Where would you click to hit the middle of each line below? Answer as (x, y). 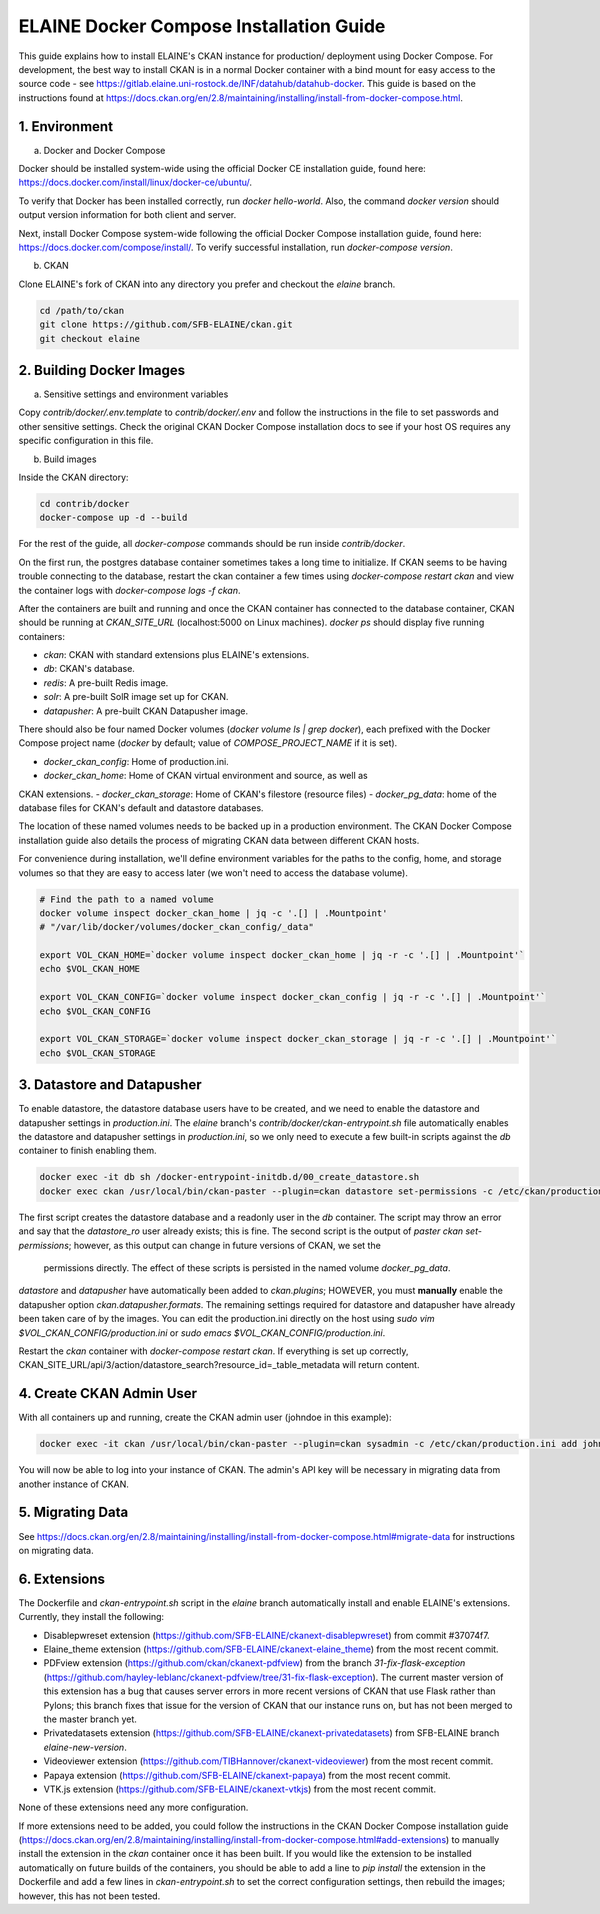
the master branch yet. (90, 1719)
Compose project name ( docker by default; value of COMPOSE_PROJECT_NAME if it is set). (208, 743)
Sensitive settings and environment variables (136, 394)
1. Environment (66, 126)
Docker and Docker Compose (104, 150)
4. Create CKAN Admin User (108, 1393)
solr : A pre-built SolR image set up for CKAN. (136, 697)
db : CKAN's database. (89, 669)
